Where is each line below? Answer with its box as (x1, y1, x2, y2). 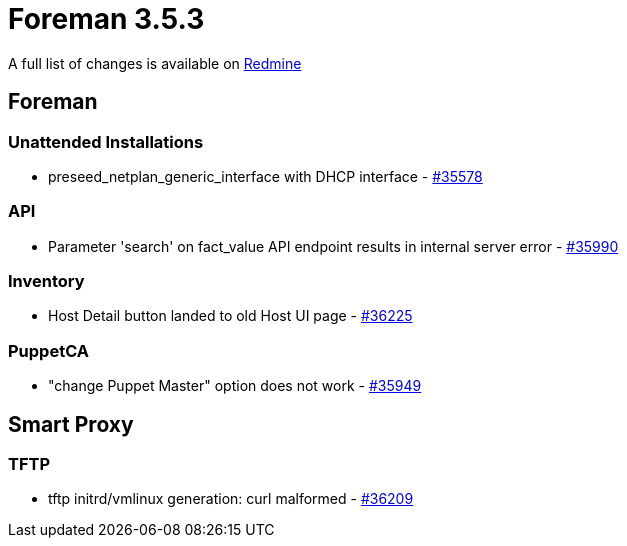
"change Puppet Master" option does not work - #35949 (48, 377, 422, 395)
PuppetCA (8, 340, 90, 361)
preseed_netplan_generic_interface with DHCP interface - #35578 (48, 167, 483, 185)
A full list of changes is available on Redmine (8, 54, 302, 72)
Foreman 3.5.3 (8, 2, 205, 36)
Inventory (8, 271, 85, 292)
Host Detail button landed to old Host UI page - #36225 (48, 307, 413, 325)
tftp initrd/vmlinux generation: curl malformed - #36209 (48, 490, 414, 508)
